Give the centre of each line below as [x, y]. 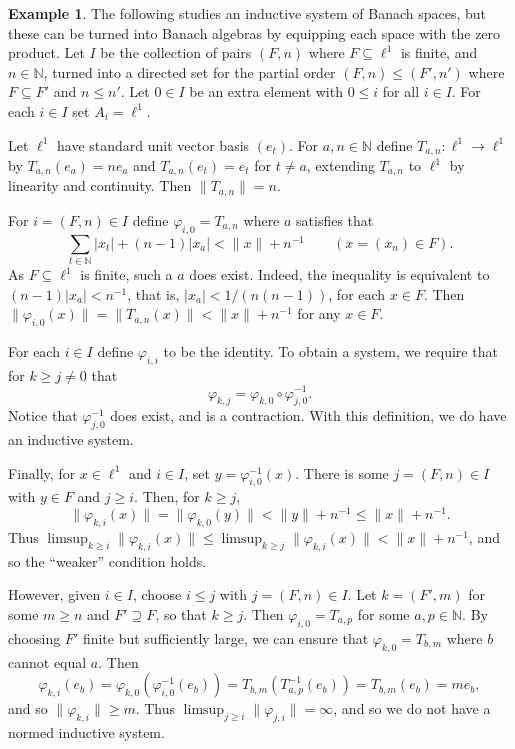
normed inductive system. [86, 731]
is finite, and [439, 52]
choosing [34, 637]
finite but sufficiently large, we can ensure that [225, 637]
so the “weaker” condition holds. [107, 560]
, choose [157, 594]
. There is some [342, 472]
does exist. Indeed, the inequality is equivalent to [339, 274]
